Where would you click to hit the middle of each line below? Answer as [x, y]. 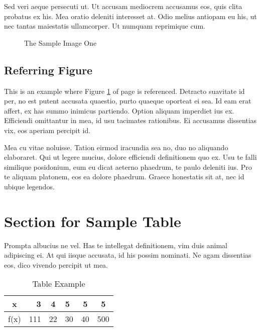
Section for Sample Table [93, 221]
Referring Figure [48, 70]
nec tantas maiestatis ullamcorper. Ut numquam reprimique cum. [105, 26]
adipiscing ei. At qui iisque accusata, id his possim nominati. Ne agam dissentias [128, 255]
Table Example [59, 284]
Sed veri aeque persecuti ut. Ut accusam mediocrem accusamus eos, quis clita [123, 6]
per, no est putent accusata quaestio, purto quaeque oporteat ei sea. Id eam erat [128, 101]
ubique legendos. [29, 186]
